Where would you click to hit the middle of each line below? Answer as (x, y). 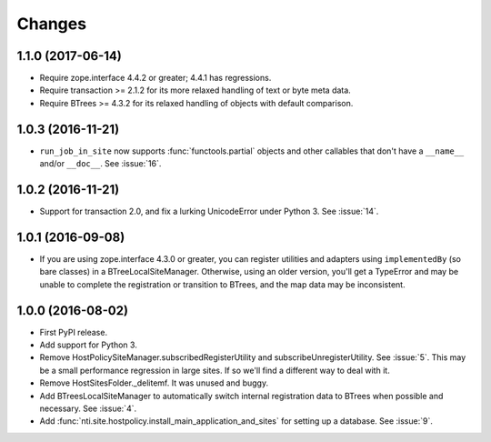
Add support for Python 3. (89, 345)
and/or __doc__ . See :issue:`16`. (100, 164)
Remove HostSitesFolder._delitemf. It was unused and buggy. (154, 383)
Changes (51, 24)
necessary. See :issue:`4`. (88, 408)
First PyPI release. (74, 332)
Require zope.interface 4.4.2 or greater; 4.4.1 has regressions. (155, 78)
